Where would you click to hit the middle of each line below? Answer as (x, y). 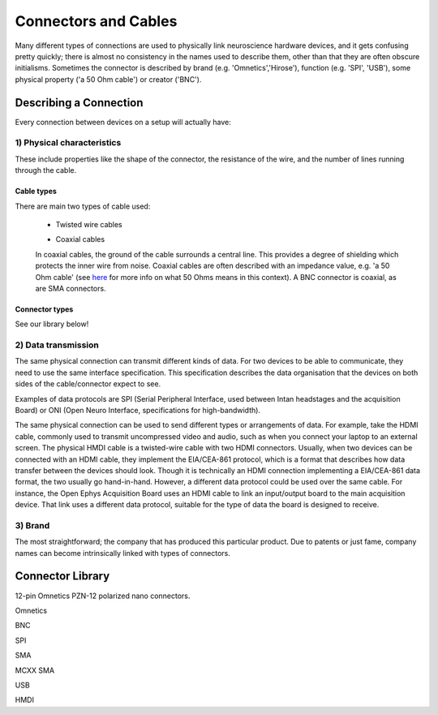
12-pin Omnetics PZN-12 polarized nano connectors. (103, 596)
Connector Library (62, 576)
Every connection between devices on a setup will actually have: (123, 122)
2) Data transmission (57, 345)
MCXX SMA (35, 670)
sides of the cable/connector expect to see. (88, 384)
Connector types (44, 309)
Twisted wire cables (89, 224)
